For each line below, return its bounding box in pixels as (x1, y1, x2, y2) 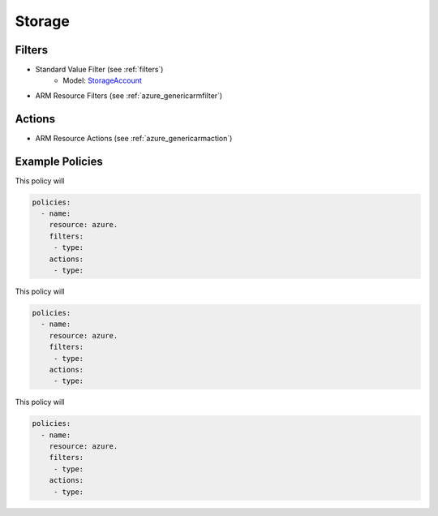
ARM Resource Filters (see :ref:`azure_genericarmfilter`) (35, 90, 223, 101)
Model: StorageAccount (62, 75, 142, 85)
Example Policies (15, 154, 103, 168)
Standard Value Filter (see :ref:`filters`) (35, 65, 164, 75)
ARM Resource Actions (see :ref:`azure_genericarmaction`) (35, 133, 233, 143)
